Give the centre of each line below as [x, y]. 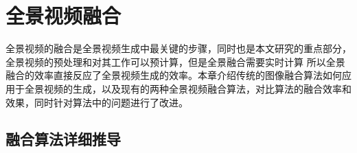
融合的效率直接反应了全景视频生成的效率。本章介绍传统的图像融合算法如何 [174, 75]
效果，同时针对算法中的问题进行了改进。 [97, 102]
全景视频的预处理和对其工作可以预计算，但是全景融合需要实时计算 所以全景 [175, 61]
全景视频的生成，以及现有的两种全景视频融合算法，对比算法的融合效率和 [188, 88]
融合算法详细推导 [63, 139]
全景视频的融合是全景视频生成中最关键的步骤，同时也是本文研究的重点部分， [178, 48]
